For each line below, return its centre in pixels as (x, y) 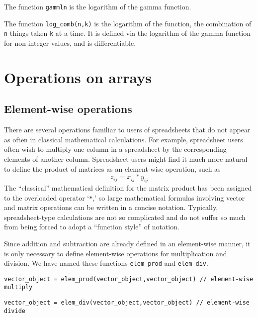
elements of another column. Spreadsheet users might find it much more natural (126, 158)
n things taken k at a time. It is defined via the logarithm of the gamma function (127, 33)
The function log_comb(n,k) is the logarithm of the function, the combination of (128, 23)
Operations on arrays (78, 77)
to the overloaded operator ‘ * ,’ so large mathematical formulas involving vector (125, 197)
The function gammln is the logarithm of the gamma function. (98, 6)
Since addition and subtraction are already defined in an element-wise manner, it (127, 243)
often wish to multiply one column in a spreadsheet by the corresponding (115, 149)
